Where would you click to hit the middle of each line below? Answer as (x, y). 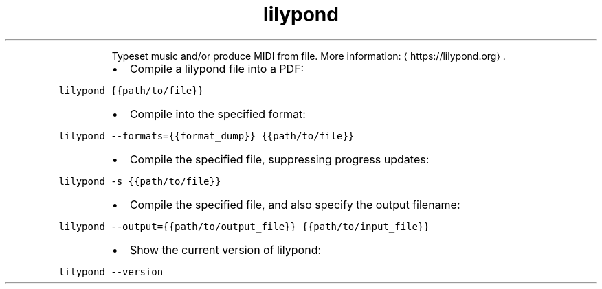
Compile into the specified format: (218, 114)
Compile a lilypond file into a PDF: (217, 68)
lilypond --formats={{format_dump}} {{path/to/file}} (207, 136)
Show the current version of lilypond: (225, 250)
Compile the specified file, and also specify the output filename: (295, 204)
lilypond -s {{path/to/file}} (140, 181)
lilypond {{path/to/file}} (131, 90)
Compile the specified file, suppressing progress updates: (279, 159)
